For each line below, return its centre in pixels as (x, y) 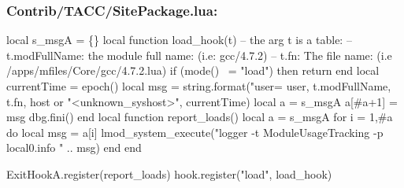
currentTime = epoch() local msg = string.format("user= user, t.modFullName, (199, 86)
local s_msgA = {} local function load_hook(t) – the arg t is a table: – (179, 40)
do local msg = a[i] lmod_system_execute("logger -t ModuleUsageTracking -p (195, 132)
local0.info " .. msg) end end (74, 147)
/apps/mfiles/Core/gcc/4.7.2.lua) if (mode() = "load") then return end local (193, 70)
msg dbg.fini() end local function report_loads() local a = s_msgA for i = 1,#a (200, 117)
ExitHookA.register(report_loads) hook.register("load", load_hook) (169, 173)
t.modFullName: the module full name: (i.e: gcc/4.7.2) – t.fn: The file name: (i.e (199, 55)
